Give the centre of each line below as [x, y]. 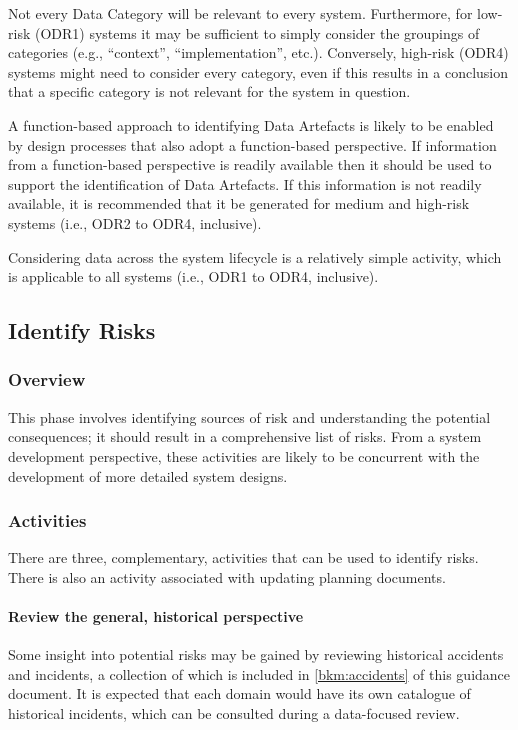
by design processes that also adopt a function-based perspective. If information [252, 144]
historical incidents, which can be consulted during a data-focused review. [234, 713]
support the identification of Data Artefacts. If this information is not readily [245, 183]
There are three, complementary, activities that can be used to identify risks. [243, 557]
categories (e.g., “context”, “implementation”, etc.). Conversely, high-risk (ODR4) [258, 52]
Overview [47, 379]
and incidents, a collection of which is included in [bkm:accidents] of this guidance [259, 673]
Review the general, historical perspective [156, 616]
